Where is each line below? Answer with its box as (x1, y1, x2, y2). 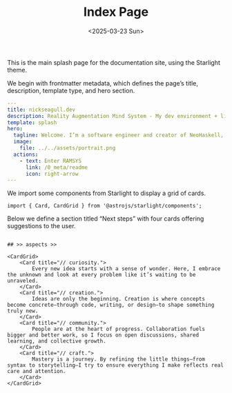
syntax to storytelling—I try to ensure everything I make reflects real (7, 362, 224, 369)
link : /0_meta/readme (25, 163, 88, 171)
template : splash (7, 119, 57, 126)
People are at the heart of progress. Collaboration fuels (32, 325, 206, 333)
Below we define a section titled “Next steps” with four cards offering (7, 214, 204, 223)
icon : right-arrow (25, 170, 79, 177)
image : (13, 139, 32, 145)
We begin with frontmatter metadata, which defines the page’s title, (7, 79, 198, 87)
